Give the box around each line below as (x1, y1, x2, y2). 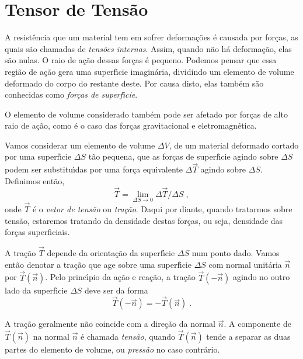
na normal (33, 330, 69, 343)
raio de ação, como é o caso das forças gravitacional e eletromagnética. (5, 119, 257, 132)
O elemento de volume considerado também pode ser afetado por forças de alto (5, 108, 288, 120)
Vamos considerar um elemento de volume (5, 139, 155, 151)
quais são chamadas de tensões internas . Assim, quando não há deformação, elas (5, 42, 292, 54)
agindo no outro (232, 271, 290, 283)
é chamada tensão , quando (81, 330, 175, 343)
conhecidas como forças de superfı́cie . (5, 88, 138, 101)
